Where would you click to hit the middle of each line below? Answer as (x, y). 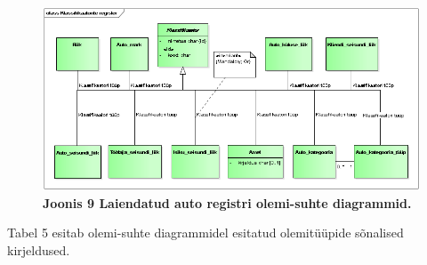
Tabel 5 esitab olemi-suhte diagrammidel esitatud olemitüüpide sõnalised (205, 233)
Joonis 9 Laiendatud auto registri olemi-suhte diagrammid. (227, 202)
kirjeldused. (39, 249)
